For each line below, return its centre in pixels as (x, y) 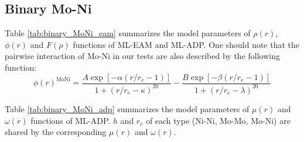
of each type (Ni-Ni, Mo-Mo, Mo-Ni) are (218, 120)
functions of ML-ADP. (71, 120)
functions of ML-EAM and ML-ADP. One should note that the (186, 44)
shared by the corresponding (56, 132)
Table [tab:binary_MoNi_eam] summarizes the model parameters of (128, 33)
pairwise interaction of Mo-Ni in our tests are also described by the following (142, 56)
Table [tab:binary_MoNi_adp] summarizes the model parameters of (127, 108)
